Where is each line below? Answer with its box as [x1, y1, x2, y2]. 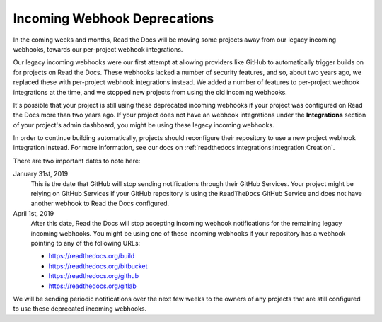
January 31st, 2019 [13, 170, 69, 178]
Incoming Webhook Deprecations [13, 11, 214, 26]
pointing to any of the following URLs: [30, 238, 141, 247]
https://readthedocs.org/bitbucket [48, 262, 148, 270]
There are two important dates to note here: [13, 156, 141, 165]
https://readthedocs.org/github [48, 272, 139, 280]
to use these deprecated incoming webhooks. [13, 304, 147, 313]
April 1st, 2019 [13, 209, 54, 217]
